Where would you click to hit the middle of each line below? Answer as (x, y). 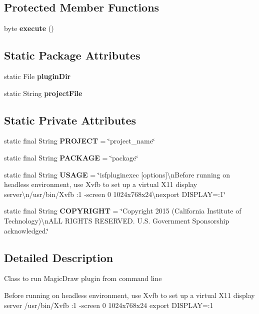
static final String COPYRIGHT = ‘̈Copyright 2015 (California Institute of (123, 211)
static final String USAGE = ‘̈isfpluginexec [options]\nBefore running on (117, 174)
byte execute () (29, 28)
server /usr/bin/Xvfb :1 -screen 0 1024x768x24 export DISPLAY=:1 (109, 305)
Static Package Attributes (72, 55)
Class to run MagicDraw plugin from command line (83, 278)
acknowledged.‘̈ (26, 230)
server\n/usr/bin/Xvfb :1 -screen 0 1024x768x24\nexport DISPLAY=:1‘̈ (115, 194)
